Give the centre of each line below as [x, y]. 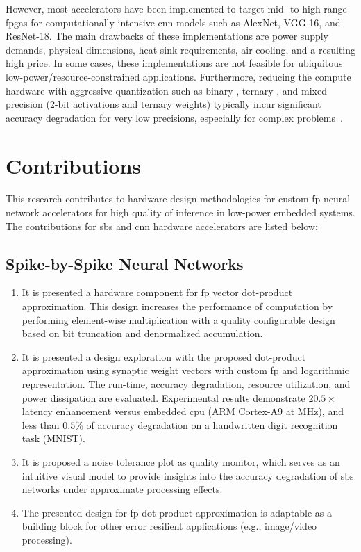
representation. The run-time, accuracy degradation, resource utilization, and [186, 384]
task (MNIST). [53, 438]
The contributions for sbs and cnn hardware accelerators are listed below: [162, 226]
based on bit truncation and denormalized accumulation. [142, 333]
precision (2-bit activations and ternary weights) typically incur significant [163, 104]
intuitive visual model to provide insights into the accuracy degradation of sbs [188, 475]
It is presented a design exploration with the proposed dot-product [164, 356]
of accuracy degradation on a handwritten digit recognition [212, 424]
